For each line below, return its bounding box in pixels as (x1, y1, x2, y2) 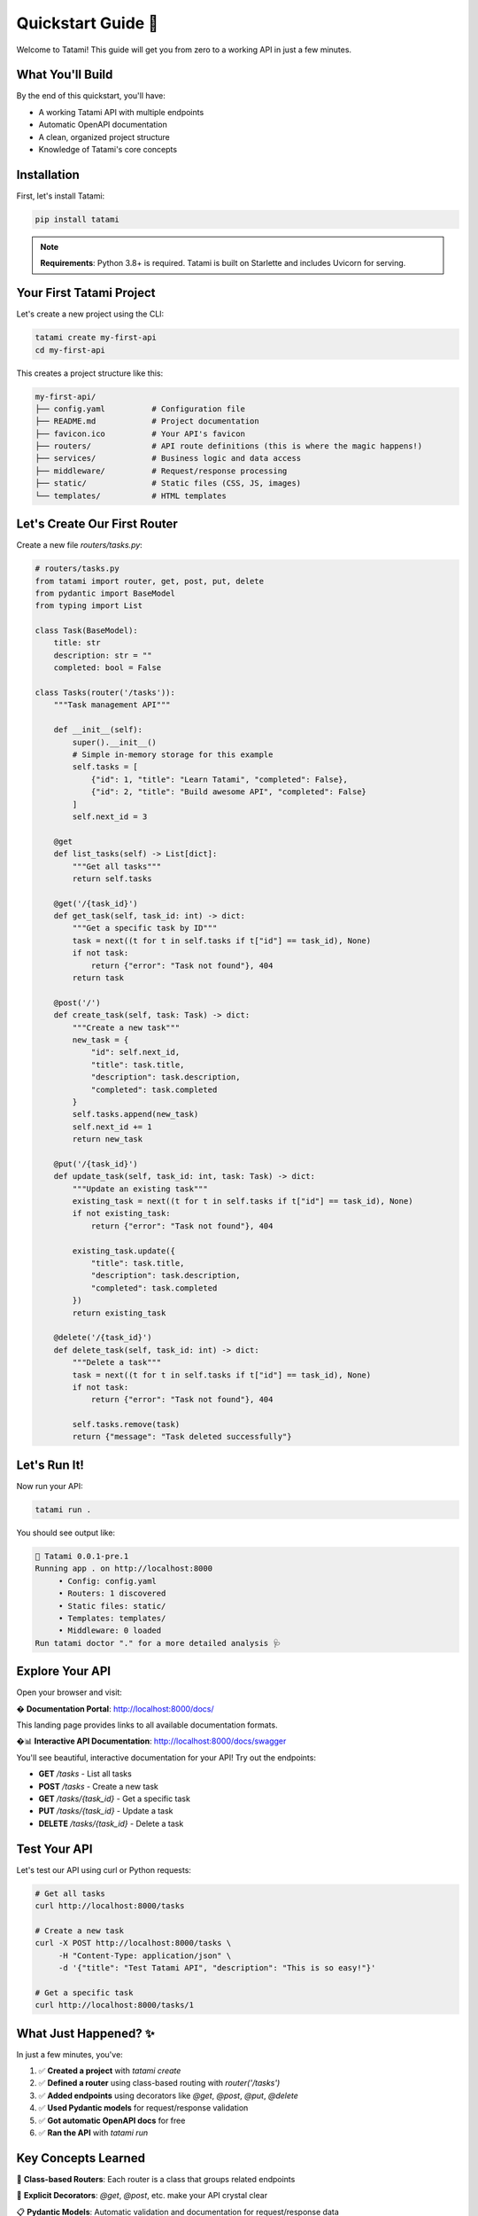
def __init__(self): (53, 725, 143, 735)
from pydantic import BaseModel (35, 588, 176, 598)
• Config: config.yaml (58, 1576, 157, 1586)
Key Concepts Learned (16, 2150, 146, 2165)
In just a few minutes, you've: (16, 2048, 123, 2060)
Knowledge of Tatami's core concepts (38, 144, 177, 155)
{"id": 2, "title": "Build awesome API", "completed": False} (90, 787, 367, 797)
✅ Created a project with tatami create (38, 2065, 181, 2076)
